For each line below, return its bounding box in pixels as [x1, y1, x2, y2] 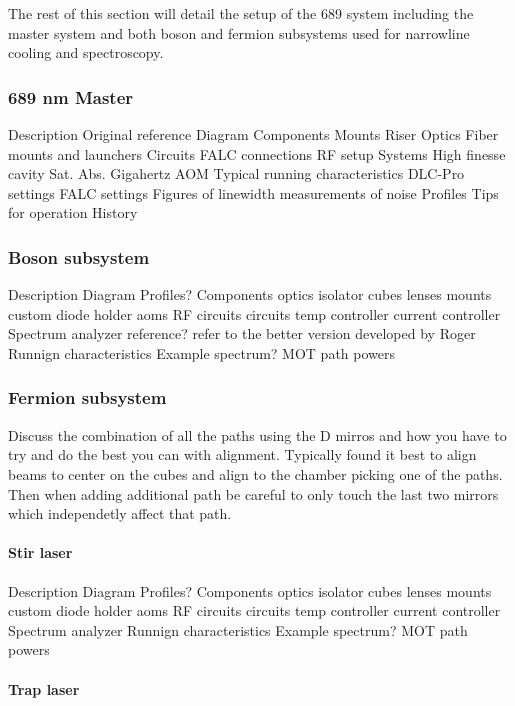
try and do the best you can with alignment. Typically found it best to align [8, 444, 477, 465]
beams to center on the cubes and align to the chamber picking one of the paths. [8, 463, 503, 484]
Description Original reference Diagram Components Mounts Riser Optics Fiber [8, 124, 499, 144]
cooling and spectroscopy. [8, 42, 164, 63]
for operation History [8, 202, 138, 223]
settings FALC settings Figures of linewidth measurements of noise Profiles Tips [8, 182, 499, 203]
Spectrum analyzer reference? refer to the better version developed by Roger [8, 323, 476, 344]
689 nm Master [8, 84, 134, 109]
